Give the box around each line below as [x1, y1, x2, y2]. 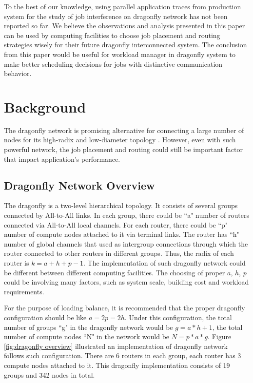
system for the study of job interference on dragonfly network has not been [4, 11, 228, 21]
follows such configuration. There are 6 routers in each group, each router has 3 [4, 350, 241, 361]
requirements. [4, 286, 44, 296]
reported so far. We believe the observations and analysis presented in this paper [4, 20, 245, 31]
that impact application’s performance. [4, 153, 120, 164]
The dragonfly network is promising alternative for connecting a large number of [4, 125, 244, 135]
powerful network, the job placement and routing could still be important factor [4, 144, 243, 154]
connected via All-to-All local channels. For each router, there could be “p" [4, 219, 228, 230]
